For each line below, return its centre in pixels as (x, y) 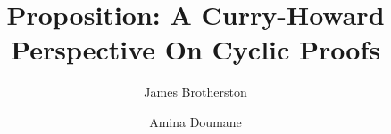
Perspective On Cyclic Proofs (195, 49)
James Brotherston (195, 92)
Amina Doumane (195, 121)
